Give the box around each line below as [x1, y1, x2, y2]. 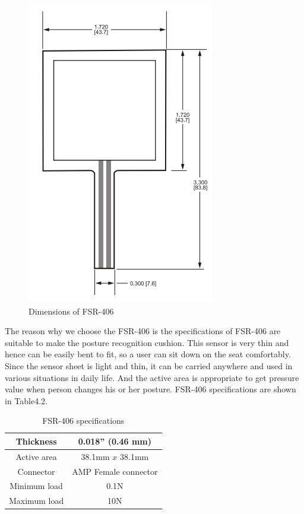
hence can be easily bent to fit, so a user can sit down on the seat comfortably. [5, 348, 291, 360]
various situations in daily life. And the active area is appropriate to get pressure [5, 371, 299, 383]
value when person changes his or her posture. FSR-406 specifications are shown [5, 383, 296, 395]
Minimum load [9, 480, 63, 492]
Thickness [15, 434, 57, 447]
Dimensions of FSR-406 [28, 304, 114, 317]
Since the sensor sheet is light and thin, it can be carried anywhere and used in [5, 359, 293, 372]
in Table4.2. [5, 394, 47, 407]
